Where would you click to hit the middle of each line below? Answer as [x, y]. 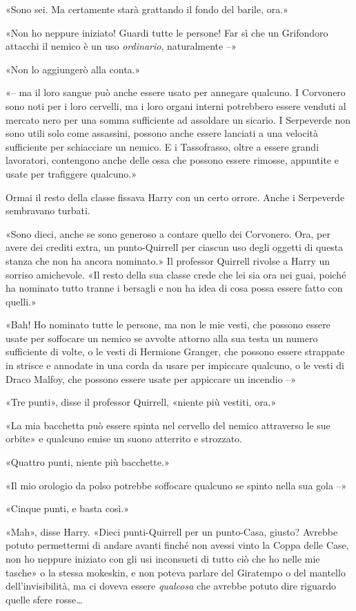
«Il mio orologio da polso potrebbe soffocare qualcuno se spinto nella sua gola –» [176, 485]
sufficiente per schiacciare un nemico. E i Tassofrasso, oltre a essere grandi [162, 146]
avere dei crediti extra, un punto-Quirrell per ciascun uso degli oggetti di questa [175, 247]
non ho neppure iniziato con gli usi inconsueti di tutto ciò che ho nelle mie [163, 558]
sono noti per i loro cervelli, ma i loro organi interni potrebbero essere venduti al [176, 105]
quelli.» [21, 301]
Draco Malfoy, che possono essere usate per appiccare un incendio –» [151, 378]
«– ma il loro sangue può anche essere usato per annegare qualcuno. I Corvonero [176, 92]
